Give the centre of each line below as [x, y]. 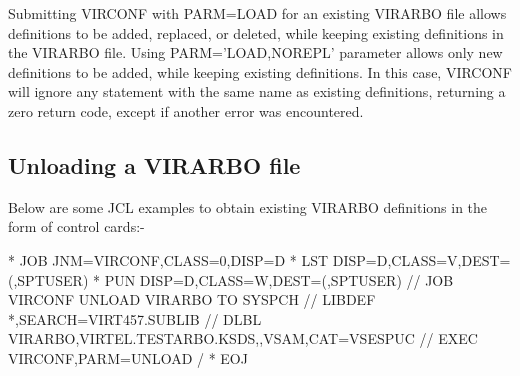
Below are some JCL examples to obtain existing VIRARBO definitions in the [248, 206]
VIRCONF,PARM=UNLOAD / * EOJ [128, 357]
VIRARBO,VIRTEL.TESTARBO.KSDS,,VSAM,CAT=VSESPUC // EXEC [243, 338]
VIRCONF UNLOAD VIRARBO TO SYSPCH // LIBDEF [192, 299]
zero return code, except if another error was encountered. [186, 110]
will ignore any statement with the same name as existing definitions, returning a [257, 91]
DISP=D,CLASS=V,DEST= [421, 259]
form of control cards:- [76, 226]
